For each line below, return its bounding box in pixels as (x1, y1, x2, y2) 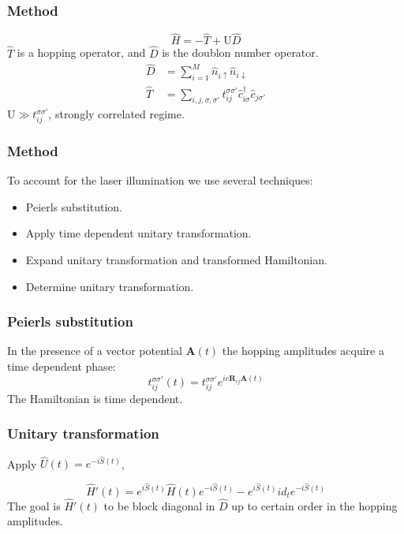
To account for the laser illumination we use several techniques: (7, 172, 313, 189)
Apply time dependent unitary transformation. (25, 225, 252, 241)
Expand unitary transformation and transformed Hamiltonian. (25, 252, 327, 268)
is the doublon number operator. (162, 44, 319, 61)
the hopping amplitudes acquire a (222, 342, 384, 359)
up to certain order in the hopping (231, 497, 398, 513)
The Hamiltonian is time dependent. (7, 390, 183, 406)
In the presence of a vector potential (7, 342, 182, 359)
